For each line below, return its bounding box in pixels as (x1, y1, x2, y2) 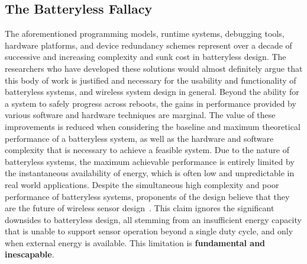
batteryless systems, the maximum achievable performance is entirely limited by (5, 155, 295, 167)
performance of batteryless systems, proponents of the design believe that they (5, 190, 290, 202)
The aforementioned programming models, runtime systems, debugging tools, (5, 27, 285, 40)
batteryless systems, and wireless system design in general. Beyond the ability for (5, 85, 299, 98)
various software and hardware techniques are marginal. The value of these (5, 109, 276, 121)
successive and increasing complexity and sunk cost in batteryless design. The (5, 50, 286, 63)
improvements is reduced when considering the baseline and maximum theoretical (5, 120, 300, 132)
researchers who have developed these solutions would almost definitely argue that (5, 62, 303, 74)
